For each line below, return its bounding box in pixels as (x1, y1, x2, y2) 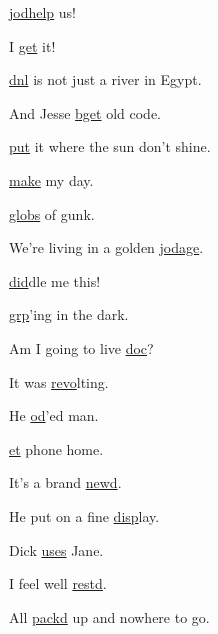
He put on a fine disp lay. (9, 505, 160, 526)
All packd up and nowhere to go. (9, 606, 210, 627)
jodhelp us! (9, 2, 76, 22)
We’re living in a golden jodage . (9, 237, 204, 258)
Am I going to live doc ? (9, 337, 154, 358)
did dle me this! (9, 270, 101, 291)
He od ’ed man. (9, 405, 99, 426)
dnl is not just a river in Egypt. (9, 69, 202, 90)
